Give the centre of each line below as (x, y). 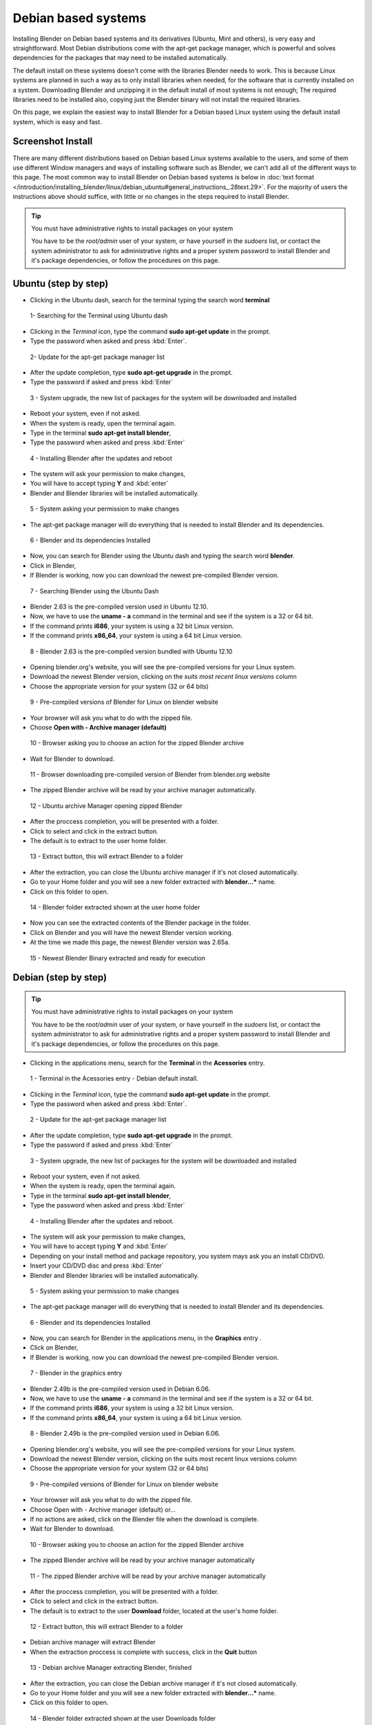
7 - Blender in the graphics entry (76, 1373)
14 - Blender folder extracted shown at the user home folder (115, 907)
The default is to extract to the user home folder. (99, 841)
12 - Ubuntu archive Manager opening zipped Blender (106, 806)
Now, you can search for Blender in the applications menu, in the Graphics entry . (146, 1338)
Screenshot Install (53, 141)
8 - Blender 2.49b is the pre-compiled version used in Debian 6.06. (125, 1433)
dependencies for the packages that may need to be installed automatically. (120, 58)
